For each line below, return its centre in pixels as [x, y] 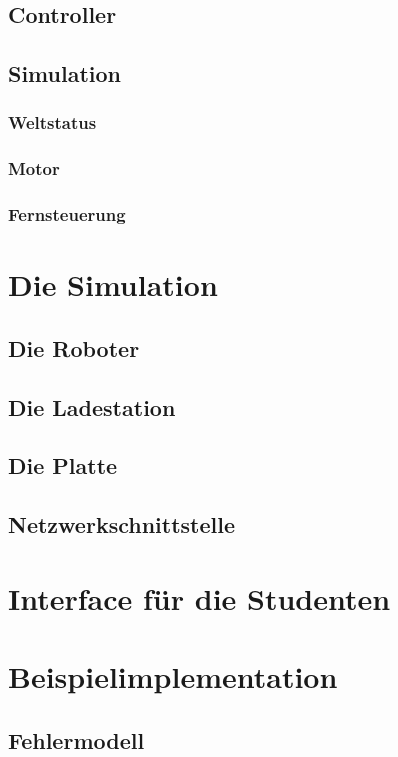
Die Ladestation [92, 406]
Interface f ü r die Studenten [199, 597]
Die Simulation [113, 284]
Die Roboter [74, 347]
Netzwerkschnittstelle [121, 524]
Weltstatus [52, 122]
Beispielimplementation [173, 676]
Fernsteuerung [67, 214]
